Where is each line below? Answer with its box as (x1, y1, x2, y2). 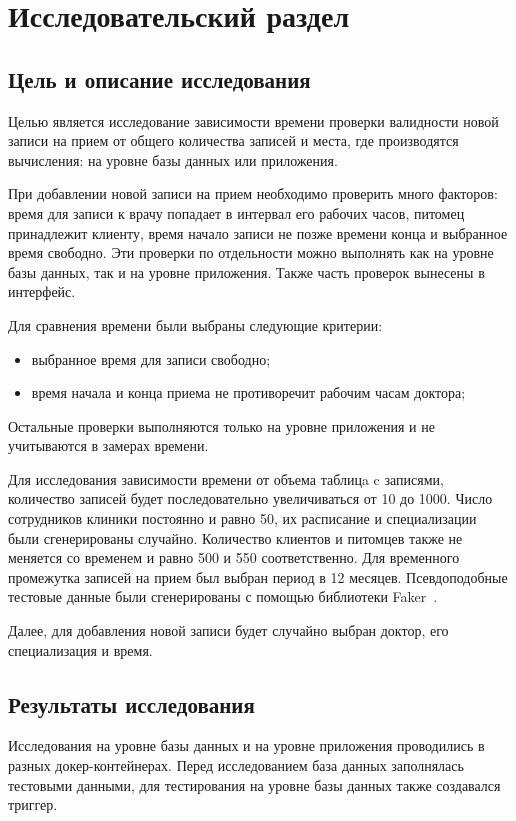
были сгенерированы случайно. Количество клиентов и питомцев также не (8, 527, 463, 548)
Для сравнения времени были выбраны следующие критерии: (8, 314, 383, 335)
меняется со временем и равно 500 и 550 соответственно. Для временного (8, 547, 460, 568)
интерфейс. (8, 281, 76, 302)
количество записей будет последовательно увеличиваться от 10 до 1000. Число (8, 488, 493, 509)
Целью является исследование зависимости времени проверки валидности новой (8, 110, 499, 131)
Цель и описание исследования (8, 63, 311, 94)
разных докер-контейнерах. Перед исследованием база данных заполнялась (8, 755, 464, 776)
